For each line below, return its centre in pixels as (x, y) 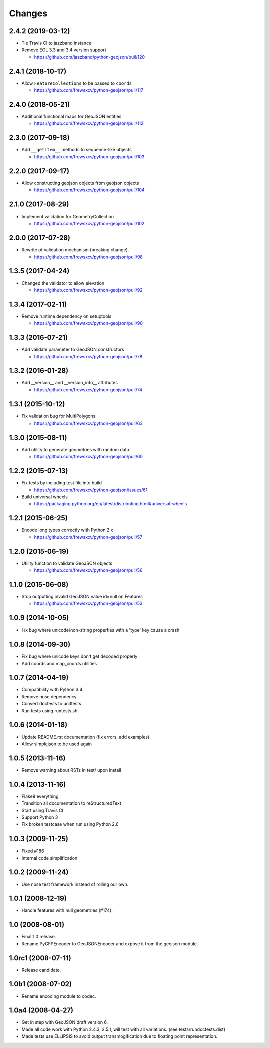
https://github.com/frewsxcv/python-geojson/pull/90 (89, 323)
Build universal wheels (45, 497)
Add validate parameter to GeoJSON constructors (73, 350)
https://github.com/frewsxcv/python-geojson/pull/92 (88, 290)
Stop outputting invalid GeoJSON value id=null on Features (82, 596)
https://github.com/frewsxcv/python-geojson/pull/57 (88, 537)
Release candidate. (41, 970)
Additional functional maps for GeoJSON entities (72, 117)
